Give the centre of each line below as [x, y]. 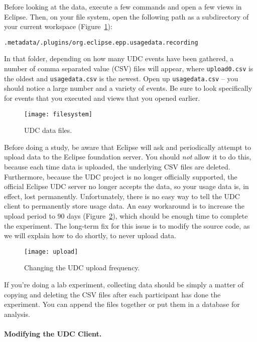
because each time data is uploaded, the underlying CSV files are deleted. [117, 166]
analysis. [17, 314]
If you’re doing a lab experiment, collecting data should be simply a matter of [124, 284]
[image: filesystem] [58, 114]
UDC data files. [48, 130]
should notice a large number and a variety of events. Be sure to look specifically [128, 88]
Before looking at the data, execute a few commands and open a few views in [123, 7]
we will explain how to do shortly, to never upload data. [90, 235]
